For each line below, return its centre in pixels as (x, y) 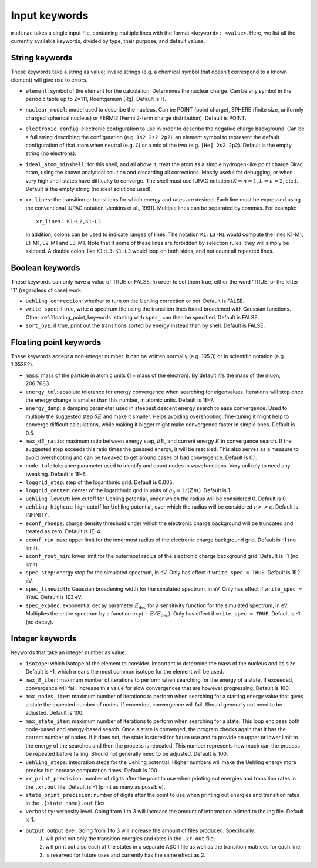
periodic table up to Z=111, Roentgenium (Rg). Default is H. (96, 99)
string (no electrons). (51, 153)
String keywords (42, 58)
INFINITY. (37, 515)
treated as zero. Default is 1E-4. (64, 531)
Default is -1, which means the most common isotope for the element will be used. (125, 672)
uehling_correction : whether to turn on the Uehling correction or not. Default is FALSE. (135, 301)
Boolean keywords (45, 268)
